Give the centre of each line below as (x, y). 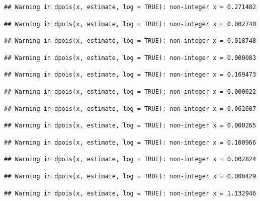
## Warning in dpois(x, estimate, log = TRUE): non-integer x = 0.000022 (130, 91)
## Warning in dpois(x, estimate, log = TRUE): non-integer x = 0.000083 (130, 58)
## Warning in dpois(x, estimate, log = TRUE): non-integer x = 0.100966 (130, 142)
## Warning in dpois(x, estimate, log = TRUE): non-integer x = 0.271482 (130, 7)
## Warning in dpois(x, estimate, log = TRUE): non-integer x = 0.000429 (130, 176)
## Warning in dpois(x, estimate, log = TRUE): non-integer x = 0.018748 (130, 41)
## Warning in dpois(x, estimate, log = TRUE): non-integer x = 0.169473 (130, 75)
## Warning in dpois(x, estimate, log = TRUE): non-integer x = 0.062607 (130, 109)
